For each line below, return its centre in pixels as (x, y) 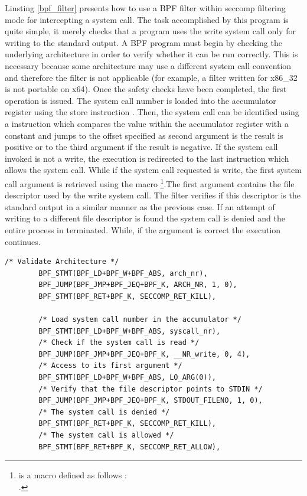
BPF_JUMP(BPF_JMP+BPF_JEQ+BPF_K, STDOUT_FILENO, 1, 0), (151, 401)
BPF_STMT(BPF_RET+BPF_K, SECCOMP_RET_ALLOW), (130, 447)
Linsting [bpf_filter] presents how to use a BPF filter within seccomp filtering (145, 8)
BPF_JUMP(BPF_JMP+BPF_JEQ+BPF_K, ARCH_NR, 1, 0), (138, 285)
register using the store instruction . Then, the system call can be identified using (152, 112)
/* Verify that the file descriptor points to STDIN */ (151, 389)
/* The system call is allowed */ (106, 435)
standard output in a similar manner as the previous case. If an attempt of (140, 206)
